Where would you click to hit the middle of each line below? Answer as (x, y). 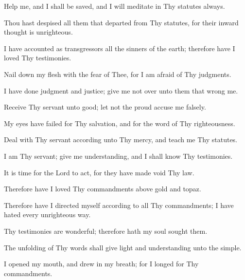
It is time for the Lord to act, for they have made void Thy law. (99, 172)
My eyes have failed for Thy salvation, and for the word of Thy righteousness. (120, 123)
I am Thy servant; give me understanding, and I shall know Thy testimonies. (118, 156)
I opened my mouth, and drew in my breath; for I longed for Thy (101, 264)
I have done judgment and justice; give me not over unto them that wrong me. (121, 90)
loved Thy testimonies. (38, 58)
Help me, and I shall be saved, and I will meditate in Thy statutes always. (114, 6)
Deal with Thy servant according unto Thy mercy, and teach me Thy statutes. (121, 140)
